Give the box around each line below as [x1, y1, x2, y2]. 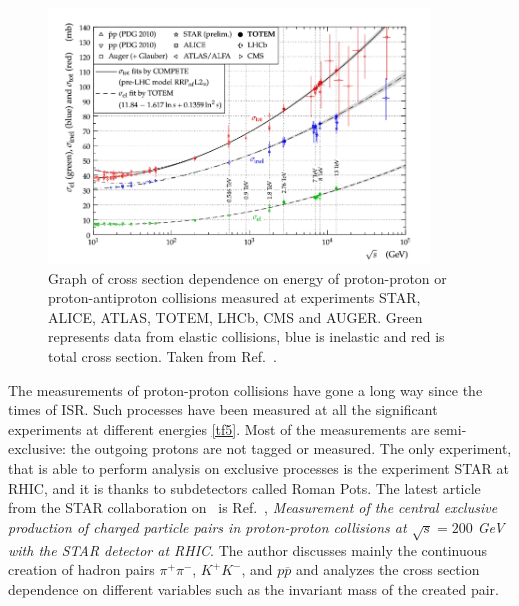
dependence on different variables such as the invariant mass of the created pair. [8, 578, 499, 599]
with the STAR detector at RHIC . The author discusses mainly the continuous [8, 539, 487, 560]
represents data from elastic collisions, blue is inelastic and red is [48, 326, 445, 347]
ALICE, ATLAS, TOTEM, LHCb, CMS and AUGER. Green [48, 306, 423, 327]
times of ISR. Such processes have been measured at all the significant [8, 399, 438, 420]
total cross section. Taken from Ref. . [48, 346, 277, 367]
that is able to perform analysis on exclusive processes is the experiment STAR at [8, 458, 510, 479]
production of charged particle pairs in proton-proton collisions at [8, 516, 407, 537]
